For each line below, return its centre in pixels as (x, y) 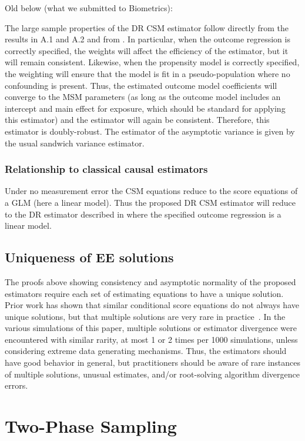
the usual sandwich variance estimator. (75, 143)
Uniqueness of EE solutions (89, 257)
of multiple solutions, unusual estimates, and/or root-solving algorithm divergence (152, 374)
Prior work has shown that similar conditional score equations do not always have (152, 305)
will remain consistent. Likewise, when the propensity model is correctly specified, (152, 62)
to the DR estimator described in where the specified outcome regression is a (143, 214)
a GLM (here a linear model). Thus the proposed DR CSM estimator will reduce (150, 202)
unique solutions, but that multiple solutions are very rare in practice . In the (145, 316)
